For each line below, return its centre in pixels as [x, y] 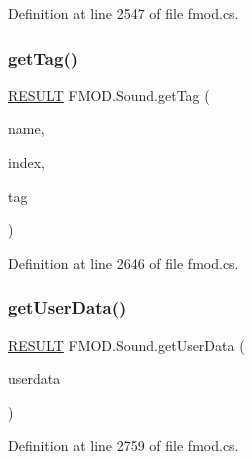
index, [26, 162]
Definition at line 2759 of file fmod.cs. [123, 445]
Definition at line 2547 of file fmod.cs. [123, 13]
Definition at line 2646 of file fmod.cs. [123, 262]
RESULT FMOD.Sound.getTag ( [109, 94]
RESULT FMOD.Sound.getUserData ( [126, 344]
